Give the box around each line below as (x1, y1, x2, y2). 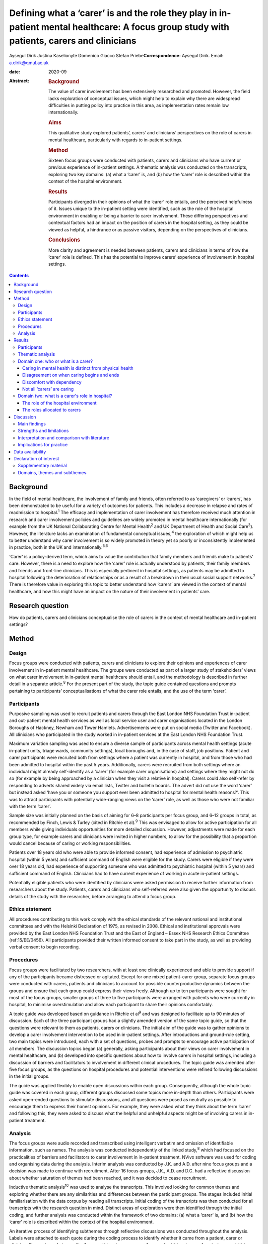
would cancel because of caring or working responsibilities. (9, 840, 132, 846)
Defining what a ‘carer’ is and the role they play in (9, 7, 217, 18)
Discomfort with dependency (22, 379, 82, 385)
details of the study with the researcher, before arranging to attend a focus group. (9, 893, 177, 899)
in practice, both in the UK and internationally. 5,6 (9, 543, 108, 550)
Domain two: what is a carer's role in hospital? (18, 393, 112, 399)
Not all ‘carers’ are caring (22, 386, 74, 392)
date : (9, 69, 20, 75)
